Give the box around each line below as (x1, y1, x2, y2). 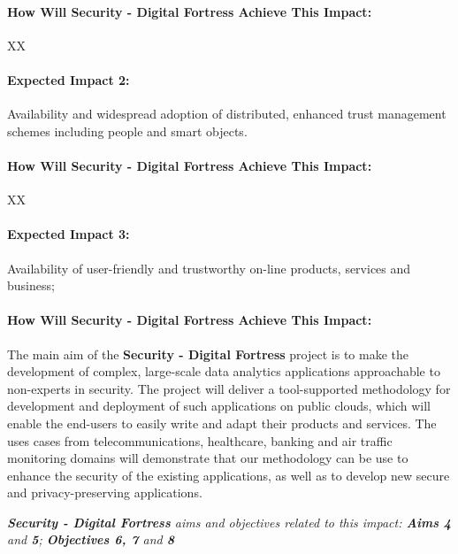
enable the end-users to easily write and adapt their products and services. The (7, 413, 437, 432)
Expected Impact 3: (7, 225, 130, 243)
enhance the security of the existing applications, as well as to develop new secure (7, 466, 450, 484)
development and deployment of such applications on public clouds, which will (7, 396, 431, 415)
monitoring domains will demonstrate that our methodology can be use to (7, 449, 408, 467)
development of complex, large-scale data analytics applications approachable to (7, 362, 440, 381)
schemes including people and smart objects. (7, 121, 248, 140)
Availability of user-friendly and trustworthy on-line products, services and (7, 258, 411, 277)
